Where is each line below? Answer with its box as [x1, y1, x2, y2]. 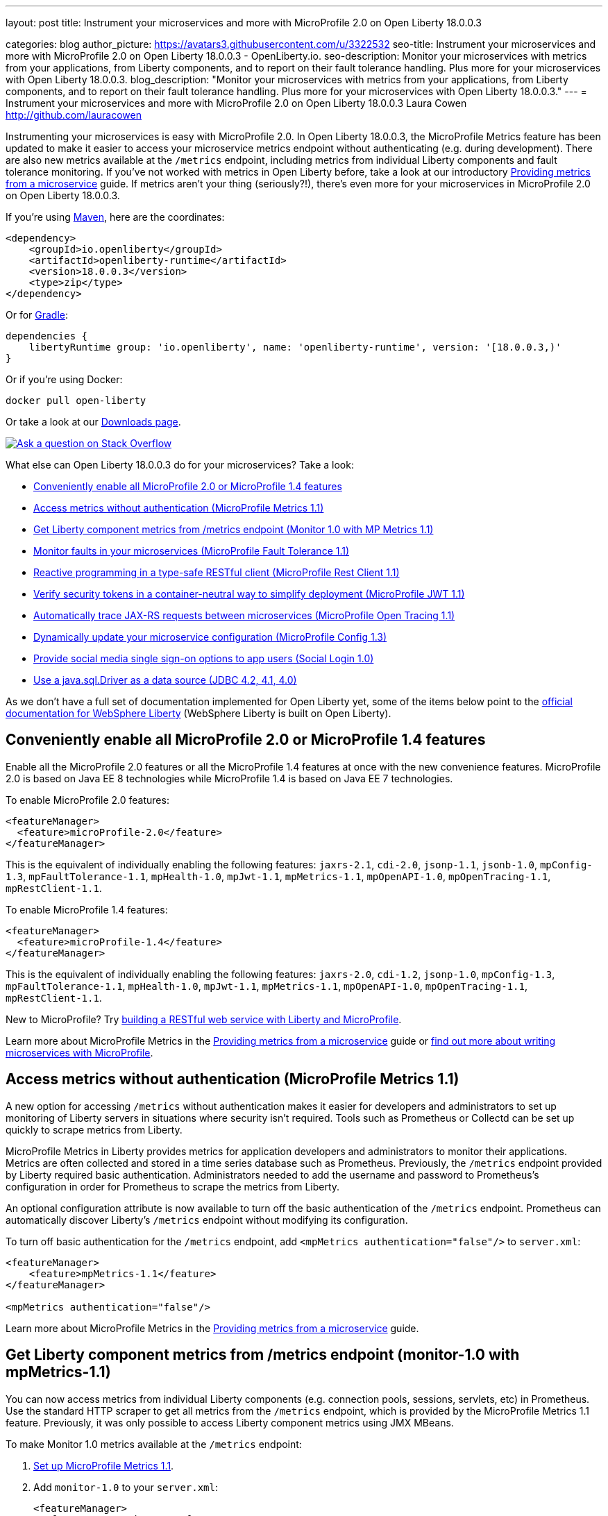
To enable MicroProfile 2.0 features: [6, 793, 169, 806]
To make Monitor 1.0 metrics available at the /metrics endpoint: [6, 1438, 302, 1450]
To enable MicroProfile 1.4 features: [6, 903, 168, 916]
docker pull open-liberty [6, 395, 146, 406]
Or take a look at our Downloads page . [6, 416, 181, 428]
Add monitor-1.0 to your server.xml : [33, 1481, 219, 1493]
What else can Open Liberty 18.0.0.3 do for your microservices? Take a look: [6, 459, 354, 471]
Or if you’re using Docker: [6, 373, 123, 385]
